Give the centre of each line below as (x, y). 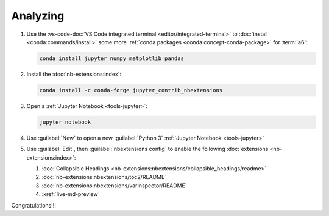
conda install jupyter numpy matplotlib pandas (111, 58)
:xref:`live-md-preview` (71, 194)
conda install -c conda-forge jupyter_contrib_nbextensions (131, 90)
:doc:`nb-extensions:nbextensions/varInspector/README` (114, 186)
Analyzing (38, 16)
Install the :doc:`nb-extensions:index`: (74, 74)
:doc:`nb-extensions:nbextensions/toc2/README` (104, 177)
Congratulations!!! (34, 205)
